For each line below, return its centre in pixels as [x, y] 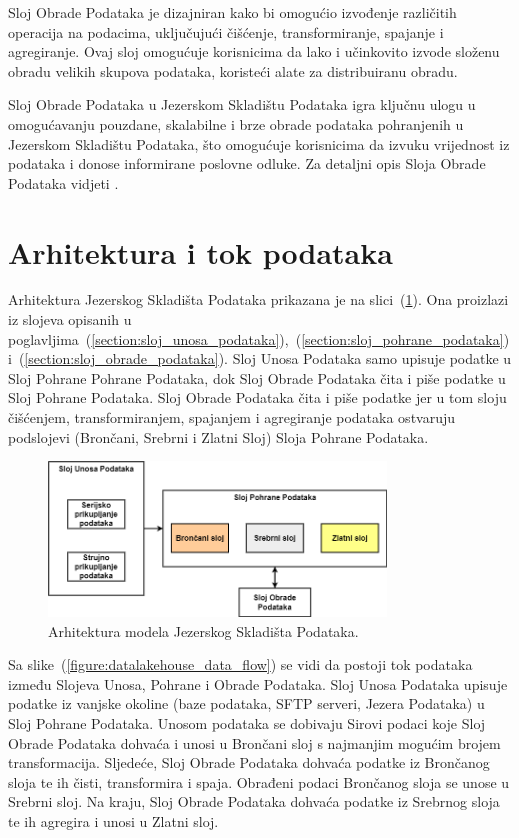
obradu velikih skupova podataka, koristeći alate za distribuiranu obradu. [233, 70]
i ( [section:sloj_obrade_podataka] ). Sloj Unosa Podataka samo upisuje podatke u [260, 358]
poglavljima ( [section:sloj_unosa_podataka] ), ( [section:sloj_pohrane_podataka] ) [259, 338]
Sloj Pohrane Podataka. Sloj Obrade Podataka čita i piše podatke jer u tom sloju [257, 397]
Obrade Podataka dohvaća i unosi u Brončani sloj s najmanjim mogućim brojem [254, 742]
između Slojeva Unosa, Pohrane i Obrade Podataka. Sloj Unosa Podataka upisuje [258, 683]
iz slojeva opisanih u [70, 319]
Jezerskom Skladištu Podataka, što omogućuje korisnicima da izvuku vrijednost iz [259, 143]
